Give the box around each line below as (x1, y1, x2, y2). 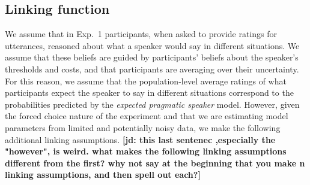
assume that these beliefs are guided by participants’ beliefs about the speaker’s (5, 51, 299, 63)
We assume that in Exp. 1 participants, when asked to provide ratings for (5, 28, 278, 40)
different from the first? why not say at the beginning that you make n (5, 156, 305, 169)
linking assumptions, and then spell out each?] (5, 168, 201, 181)
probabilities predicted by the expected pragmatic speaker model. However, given (5, 98, 300, 110)
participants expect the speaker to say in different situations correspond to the (5, 86, 294, 99)
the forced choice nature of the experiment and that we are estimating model (5, 110, 288, 122)
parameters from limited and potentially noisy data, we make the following (5, 121, 281, 134)
